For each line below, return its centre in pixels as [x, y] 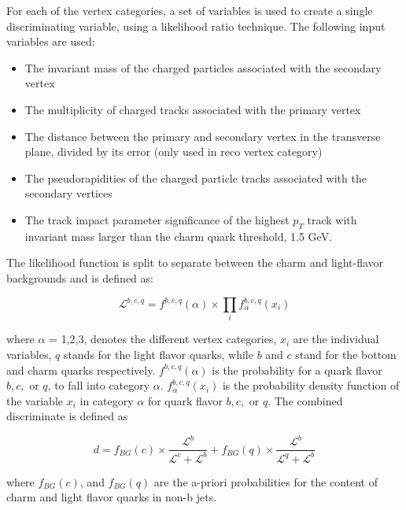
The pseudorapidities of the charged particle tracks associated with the [196, 177]
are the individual [336, 339]
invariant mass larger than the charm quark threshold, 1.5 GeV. [179, 236]
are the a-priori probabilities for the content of [266, 481]
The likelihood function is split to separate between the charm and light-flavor [195, 262]
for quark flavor [185, 400]
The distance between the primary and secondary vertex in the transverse [203, 136]
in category [107, 400]
